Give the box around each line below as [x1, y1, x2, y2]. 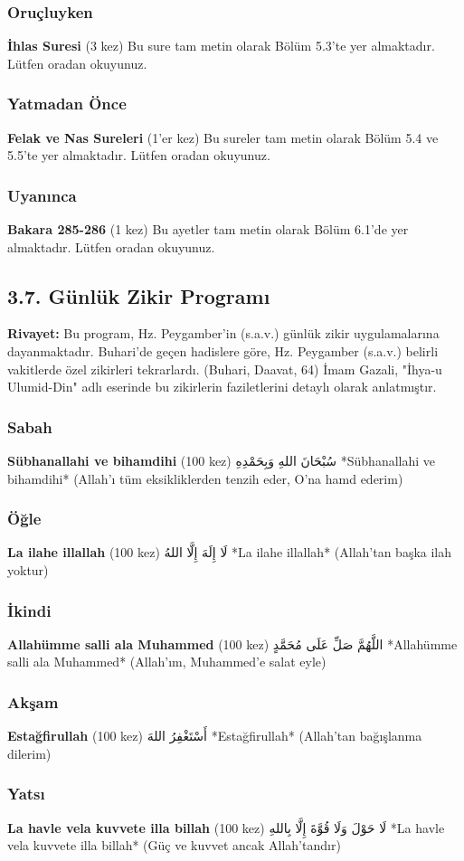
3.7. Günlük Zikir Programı [7, 281, 270, 309]
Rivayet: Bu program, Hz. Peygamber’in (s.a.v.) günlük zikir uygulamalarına [7, 324, 440, 343]
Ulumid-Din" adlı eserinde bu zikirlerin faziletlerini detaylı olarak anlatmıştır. [7, 377, 437, 396]
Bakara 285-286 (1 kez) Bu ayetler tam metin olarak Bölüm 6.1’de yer [7, 220, 409, 239]
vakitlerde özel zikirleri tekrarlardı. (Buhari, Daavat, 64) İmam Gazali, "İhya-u [7, 359, 442, 378]
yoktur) [7, 561, 49, 580]
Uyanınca [7, 184, 77, 206]
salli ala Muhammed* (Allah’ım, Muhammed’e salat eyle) [7, 652, 327, 671]
